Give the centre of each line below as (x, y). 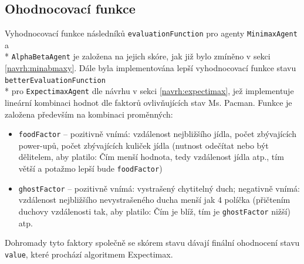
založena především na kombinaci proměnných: (89, 114)
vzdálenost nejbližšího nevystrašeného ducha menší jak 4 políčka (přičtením (154, 200)
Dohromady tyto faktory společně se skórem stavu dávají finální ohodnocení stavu (152, 243)
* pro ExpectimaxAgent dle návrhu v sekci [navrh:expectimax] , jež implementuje (149, 91)
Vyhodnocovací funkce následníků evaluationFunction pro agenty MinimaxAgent (151, 33)
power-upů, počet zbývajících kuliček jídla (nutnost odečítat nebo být (143, 145)
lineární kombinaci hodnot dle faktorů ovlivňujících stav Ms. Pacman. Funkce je (148, 103)
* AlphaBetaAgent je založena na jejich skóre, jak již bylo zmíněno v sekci (138, 56)
